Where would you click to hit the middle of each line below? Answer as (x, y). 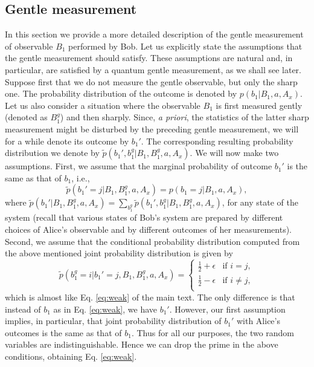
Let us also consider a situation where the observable (103, 105)
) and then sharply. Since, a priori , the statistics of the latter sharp (184, 117)
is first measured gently (259, 105)
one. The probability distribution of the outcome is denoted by (121, 93)
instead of (23, 309)
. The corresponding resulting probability (217, 141)
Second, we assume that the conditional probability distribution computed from (152, 241)
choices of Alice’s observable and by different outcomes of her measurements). (148, 229)
